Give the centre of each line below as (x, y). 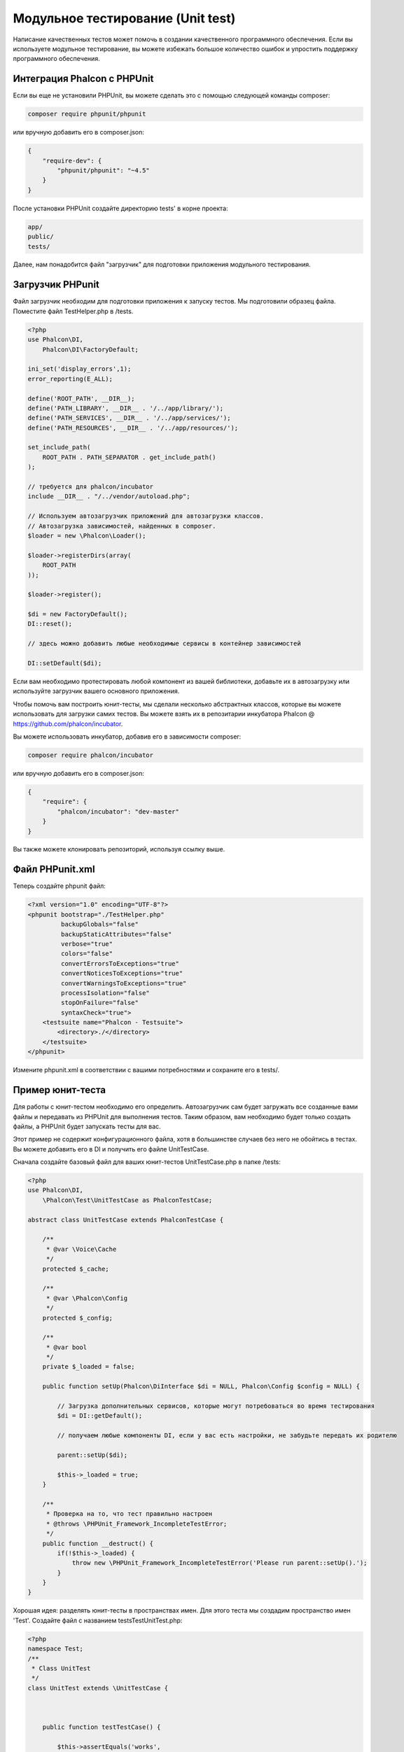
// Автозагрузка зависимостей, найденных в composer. (122, 526)
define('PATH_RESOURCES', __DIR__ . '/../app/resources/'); (133, 428)
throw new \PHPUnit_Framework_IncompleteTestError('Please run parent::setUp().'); (220, 1563)
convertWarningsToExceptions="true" (124, 983)
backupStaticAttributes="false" (116, 934)
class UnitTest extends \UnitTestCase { (98, 1688)
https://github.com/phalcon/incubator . (68, 724)
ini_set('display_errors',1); (79, 369)
